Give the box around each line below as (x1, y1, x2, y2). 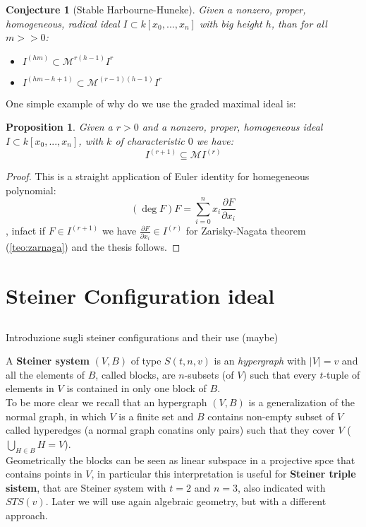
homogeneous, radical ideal (6, 16, 120, 30)
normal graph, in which (6, 408, 106, 423)
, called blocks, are (95, 367, 176, 381)
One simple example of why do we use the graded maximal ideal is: (6, 95, 296, 110)
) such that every (243, 367, 317, 381)
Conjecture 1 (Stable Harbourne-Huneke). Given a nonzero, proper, (6, 2, 306, 16)
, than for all (271, 16, 327, 30)
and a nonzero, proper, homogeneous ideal (142, 119, 323, 134)
